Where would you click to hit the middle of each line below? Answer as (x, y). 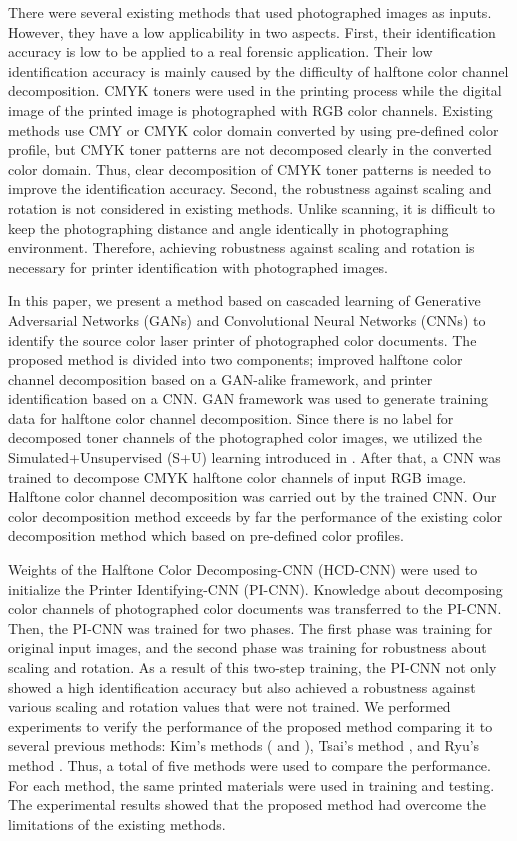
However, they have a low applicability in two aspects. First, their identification (252, 31)
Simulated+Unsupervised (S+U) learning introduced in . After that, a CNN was (254, 457)
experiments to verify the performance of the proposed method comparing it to (250, 725)
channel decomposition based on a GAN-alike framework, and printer (220, 378)
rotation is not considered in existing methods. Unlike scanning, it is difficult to (252, 207)
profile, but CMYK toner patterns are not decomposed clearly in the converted (250, 149)
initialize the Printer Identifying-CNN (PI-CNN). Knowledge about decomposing (255, 588)
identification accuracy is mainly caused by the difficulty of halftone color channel (258, 70)
